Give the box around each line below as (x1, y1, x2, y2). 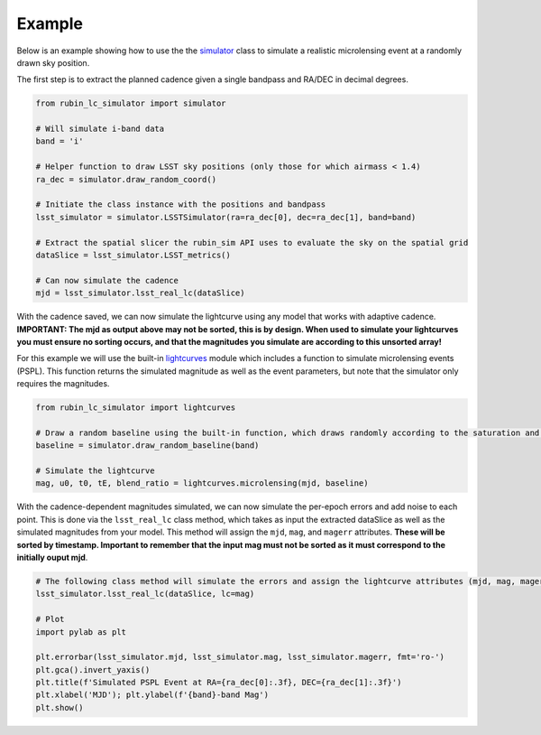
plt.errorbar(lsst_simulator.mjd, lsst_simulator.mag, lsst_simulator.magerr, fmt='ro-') (35, 652, 445, 663)
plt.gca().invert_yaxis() (35, 665, 151, 675)
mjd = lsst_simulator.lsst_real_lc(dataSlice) (35, 288, 245, 298)
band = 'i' (35, 136, 84, 146)
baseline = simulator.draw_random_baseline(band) (35, 441, 260, 451)
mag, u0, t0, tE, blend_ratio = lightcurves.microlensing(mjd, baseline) (35, 479, 369, 488)
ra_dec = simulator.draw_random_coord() (35, 174, 216, 184)
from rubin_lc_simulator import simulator (35, 98, 226, 108)
